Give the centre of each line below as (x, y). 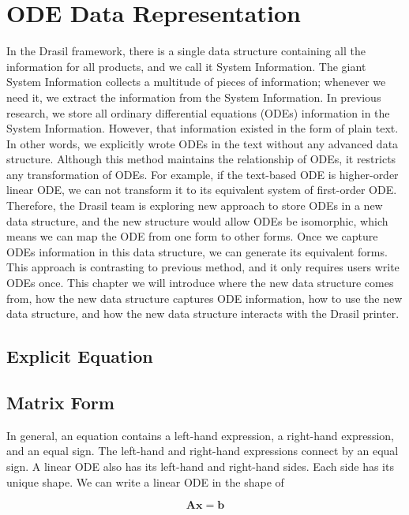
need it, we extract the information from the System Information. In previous (194, 97)
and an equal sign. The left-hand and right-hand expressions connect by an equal (203, 451)
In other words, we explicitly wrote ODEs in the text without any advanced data (203, 143)
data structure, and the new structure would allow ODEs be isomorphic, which (197, 220)
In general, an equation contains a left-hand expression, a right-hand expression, (200, 435)
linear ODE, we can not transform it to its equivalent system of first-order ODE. (202, 190)
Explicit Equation (80, 356)
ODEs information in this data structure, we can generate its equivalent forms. (197, 251)
